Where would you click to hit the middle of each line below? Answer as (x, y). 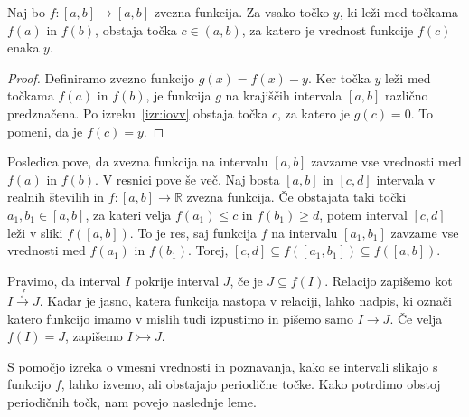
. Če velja (416, 318)
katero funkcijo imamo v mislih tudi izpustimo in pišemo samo (181, 318)
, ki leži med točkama (399, 12)
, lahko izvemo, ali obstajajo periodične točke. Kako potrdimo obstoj (251, 384)
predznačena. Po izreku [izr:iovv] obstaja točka (138, 113)
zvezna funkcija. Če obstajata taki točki (296, 197)
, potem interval (363, 214)
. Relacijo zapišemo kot (389, 280)
